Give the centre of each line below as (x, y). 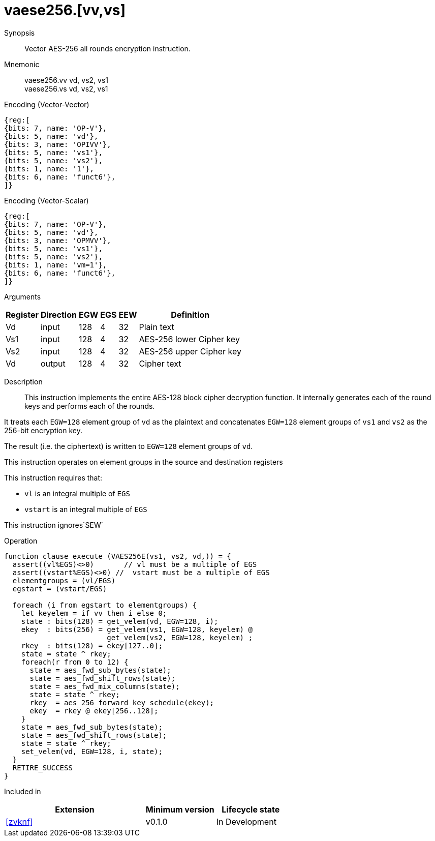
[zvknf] (19, 821)
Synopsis (20, 33)
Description (23, 381)
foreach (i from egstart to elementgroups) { (105, 605)
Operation (21, 540)
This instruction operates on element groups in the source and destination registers (144, 462)
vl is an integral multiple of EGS (77, 493)
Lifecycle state (251, 809)
